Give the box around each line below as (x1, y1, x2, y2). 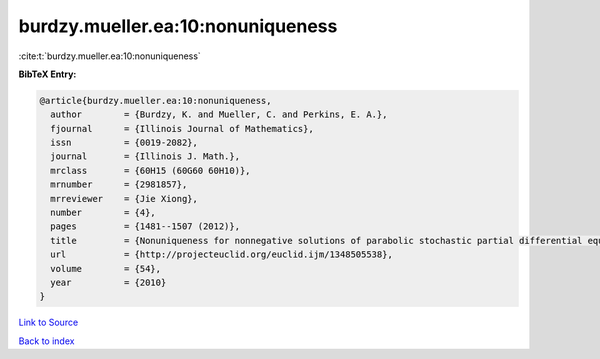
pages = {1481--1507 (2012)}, (50, 221, 240, 232)
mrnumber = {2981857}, (50, 179, 188, 190)
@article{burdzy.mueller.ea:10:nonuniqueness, (39, 95, 272, 106)
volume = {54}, (50, 263, 162, 274)
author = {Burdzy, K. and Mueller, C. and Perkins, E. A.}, (50, 109, 388, 120)
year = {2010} (50, 277, 167, 288)
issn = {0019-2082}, (50, 137, 199, 149)
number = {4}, (50, 207, 157, 219)
